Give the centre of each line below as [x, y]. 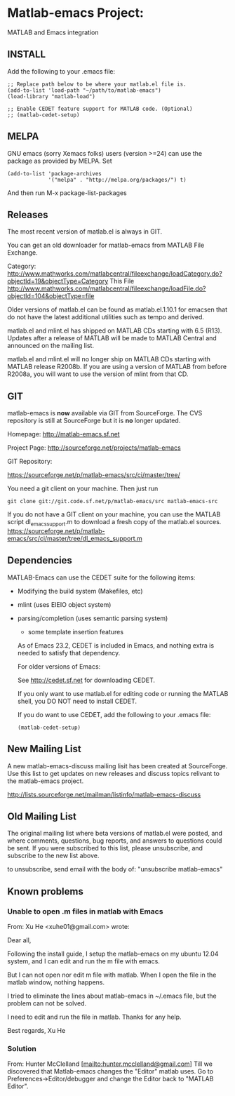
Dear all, [19, 940]
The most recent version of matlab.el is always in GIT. [85, 232]
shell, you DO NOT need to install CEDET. [77, 701]
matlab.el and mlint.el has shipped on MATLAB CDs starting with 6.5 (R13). [115, 330]
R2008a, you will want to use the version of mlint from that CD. [98, 374]
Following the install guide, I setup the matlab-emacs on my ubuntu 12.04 [113, 954]
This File [122, 281]
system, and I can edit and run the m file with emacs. [83, 961]
